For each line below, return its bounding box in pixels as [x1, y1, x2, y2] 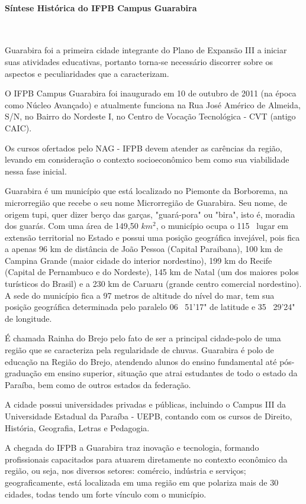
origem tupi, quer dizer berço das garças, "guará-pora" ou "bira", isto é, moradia [5, 208, 295, 220]
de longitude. [5, 312, 52, 324]
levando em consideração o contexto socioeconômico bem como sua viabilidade [5, 153, 289, 166]
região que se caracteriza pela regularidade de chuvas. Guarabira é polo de [5, 344, 274, 356]
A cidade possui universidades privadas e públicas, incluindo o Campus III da [5, 398, 286, 411]
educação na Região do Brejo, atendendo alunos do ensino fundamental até [5, 355, 277, 367]
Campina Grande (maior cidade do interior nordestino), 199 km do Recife [5, 254, 272, 266]
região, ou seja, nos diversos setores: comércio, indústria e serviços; [5, 464, 246, 477]
